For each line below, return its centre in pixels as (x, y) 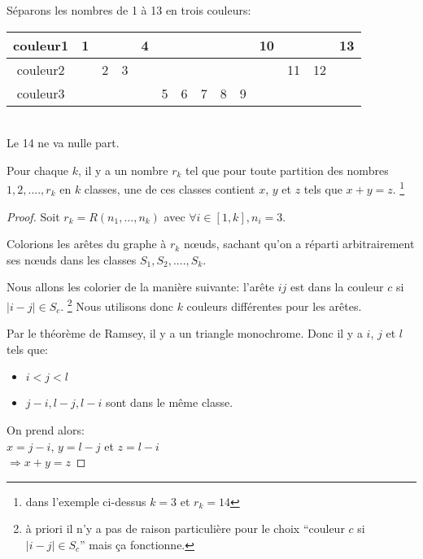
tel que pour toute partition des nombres (287, 170)
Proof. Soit (33, 216)
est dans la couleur (337, 287)
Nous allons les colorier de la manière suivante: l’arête (141, 287)
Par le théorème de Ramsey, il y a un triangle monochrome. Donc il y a (185, 333)
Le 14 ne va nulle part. (63, 143)
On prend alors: (46, 430)
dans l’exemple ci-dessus (86, 501)
